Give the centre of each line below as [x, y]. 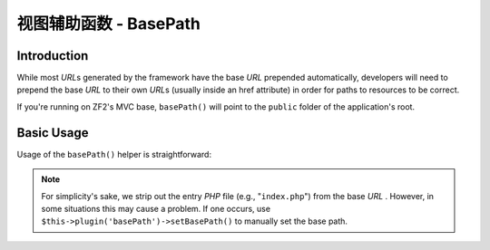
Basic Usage [53, 133]
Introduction [53, 56]
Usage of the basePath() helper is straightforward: [114, 154]
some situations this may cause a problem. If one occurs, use [156, 208]
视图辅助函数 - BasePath [109, 24]
